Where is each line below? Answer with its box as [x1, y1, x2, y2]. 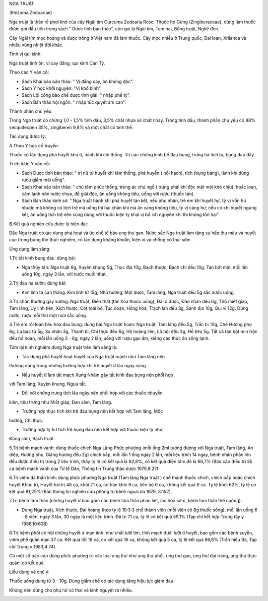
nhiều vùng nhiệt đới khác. [9, 42, 64, 48]
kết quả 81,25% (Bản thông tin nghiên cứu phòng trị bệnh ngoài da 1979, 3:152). [9, 489, 172, 495]
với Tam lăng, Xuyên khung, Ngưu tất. [9, 381, 86, 387]
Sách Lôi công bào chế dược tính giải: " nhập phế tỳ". [21, 92, 131, 98]
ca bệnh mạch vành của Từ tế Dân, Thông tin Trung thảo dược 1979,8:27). [9, 466, 160, 471]
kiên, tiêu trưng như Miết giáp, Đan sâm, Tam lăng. [9, 399, 113, 405]
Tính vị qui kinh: [9, 51, 42, 57]
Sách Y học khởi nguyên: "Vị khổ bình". [21, 85, 102, 91]
